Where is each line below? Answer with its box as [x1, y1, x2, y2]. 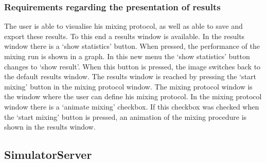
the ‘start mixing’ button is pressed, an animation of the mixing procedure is [4, 111, 247, 122]
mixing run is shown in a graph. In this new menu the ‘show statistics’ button [4, 51, 250, 61]
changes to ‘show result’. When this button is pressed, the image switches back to [4, 61, 261, 71]
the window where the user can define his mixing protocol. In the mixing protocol [4, 91, 262, 102]
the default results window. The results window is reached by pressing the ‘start [4, 71, 257, 82]
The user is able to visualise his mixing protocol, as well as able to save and [4, 21, 243, 31]
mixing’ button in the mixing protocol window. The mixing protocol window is [4, 81, 253, 92]
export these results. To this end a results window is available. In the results [4, 30, 245, 41]
